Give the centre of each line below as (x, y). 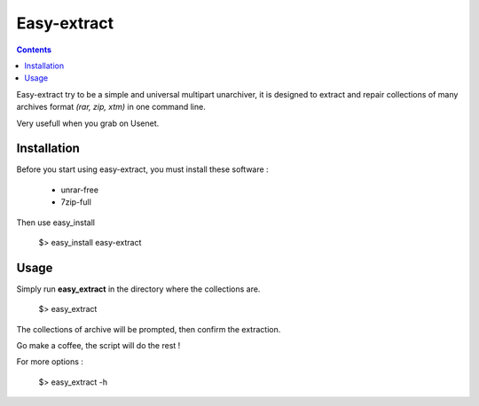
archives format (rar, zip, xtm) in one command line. (111, 107)
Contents (34, 50)
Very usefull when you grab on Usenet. (88, 123)
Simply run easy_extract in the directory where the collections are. (138, 289)
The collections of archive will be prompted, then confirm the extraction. (149, 329)
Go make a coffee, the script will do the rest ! (98, 346)
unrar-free (80, 190)
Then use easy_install (55, 223)
